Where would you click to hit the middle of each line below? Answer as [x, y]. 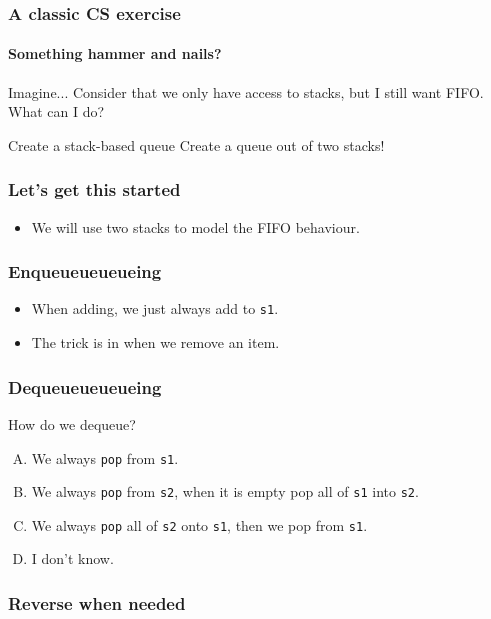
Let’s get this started [94, 189]
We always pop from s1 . [105, 457]
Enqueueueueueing [85, 271]
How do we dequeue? [72, 423]
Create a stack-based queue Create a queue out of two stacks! [196, 144]
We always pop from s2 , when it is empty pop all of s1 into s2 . [225, 491]
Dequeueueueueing [85, 386]
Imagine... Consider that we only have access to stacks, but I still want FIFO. [246, 91]
